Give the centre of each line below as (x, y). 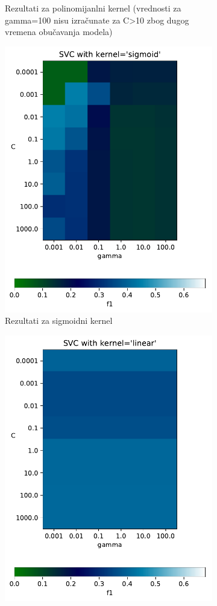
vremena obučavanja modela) (59, 32)
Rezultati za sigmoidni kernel (59, 321)
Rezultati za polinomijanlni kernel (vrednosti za (93, 8)
